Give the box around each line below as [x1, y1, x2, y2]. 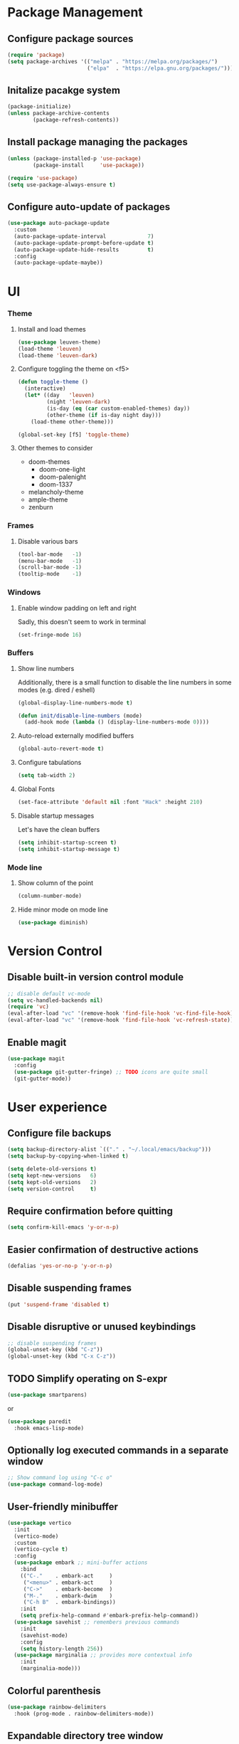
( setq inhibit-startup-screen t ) [17, 839, 117, 846]
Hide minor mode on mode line [17, 905, 109, 914]
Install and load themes [17, 324, 87, 333]
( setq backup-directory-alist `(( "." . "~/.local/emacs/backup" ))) [7, 1146, 212, 1153]
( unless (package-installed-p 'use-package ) [7, 154, 142, 162]
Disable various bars [17, 537, 78, 545]
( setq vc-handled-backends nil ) [7, 997, 103, 1004]
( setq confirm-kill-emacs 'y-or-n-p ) [7, 1224, 119, 1231]
